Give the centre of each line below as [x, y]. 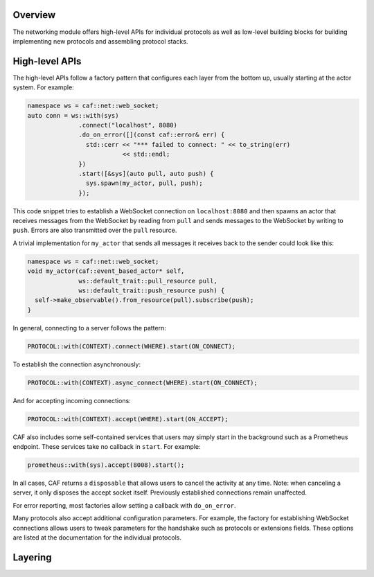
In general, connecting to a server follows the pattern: [89, 328]
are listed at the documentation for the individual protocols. [97, 538]
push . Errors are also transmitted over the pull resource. [95, 230]
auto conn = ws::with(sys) [73, 115]
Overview [34, 15]
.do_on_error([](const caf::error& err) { [152, 135]
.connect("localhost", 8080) [128, 125]
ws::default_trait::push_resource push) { [152, 291]
